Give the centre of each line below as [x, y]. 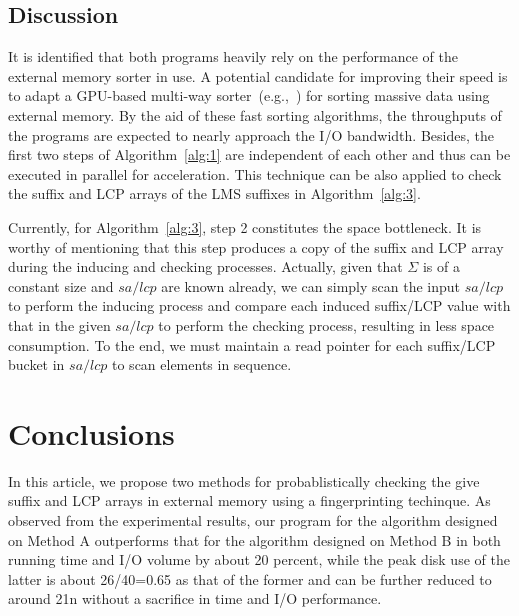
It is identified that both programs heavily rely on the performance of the [233, 56]
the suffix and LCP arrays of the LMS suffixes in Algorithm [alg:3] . [214, 193]
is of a [441, 266]
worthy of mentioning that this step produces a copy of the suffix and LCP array [256, 246]
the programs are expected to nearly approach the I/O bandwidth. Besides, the [251, 134]
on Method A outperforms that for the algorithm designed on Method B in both [254, 539]
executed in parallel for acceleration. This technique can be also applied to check [255, 173]
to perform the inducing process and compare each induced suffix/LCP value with [259, 305]
